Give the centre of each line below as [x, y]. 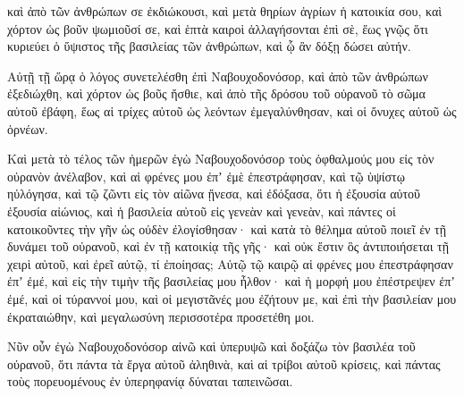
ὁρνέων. [28, 128]
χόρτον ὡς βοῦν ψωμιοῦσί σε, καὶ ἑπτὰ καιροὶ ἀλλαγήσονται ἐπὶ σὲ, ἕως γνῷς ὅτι [218, 28]
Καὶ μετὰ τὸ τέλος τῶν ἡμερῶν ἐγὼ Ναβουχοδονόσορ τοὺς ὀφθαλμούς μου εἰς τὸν [221, 159]
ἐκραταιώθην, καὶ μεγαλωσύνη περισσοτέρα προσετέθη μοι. [161, 316]
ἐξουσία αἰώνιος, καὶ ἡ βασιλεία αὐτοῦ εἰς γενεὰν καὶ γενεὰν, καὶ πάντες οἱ [202, 211]
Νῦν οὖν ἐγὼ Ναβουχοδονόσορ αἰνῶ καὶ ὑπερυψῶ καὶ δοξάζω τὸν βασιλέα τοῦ [211, 346]
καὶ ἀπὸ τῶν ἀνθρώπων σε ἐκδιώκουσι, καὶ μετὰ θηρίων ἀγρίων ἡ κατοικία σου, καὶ [224, 11]
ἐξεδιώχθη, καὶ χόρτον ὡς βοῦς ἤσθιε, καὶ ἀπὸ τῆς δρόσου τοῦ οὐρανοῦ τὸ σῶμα [216, 93]
